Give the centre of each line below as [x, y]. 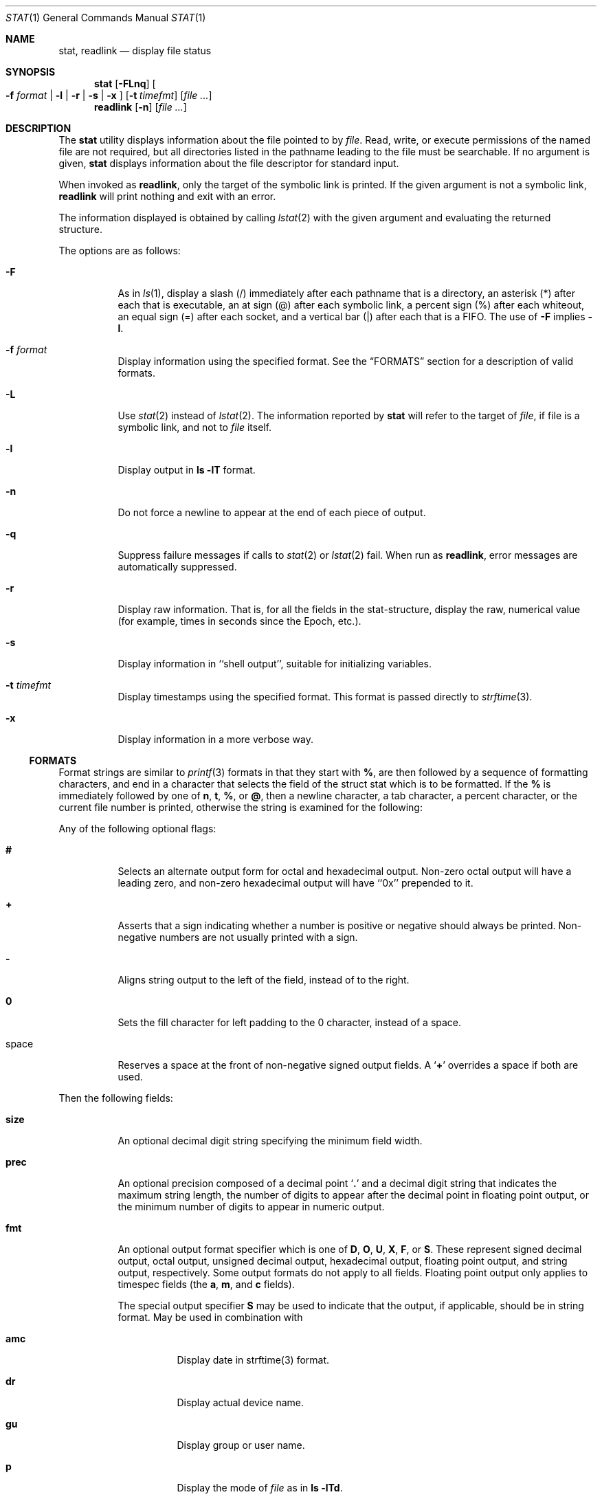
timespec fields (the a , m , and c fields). [206, 1284]
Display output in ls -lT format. [187, 470]
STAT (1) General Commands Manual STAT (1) [106, 18]
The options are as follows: [120, 251]
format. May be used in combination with [210, 1317]
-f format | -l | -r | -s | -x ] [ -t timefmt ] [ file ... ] [109, 95]
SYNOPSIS [31, 72]
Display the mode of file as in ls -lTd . [260, 1488]
